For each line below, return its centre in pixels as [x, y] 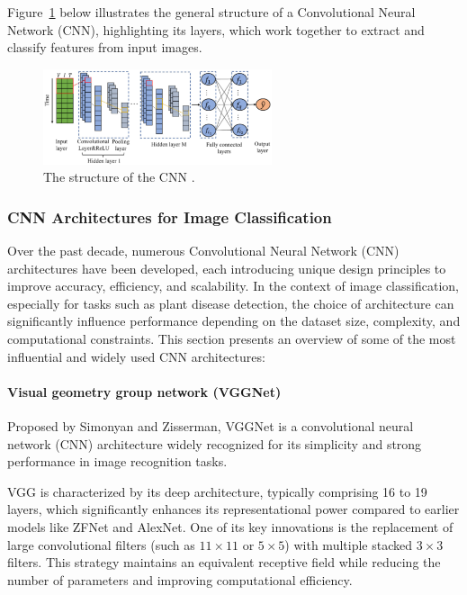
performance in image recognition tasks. [117, 461]
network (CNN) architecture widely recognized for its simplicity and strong [215, 443]
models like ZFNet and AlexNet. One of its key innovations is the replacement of [230, 527]
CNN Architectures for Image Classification [170, 216]
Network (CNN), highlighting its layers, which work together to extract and [216, 29]
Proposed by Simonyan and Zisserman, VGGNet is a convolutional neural [211, 426]
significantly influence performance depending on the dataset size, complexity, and [234, 321]
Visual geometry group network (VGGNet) [144, 391]
